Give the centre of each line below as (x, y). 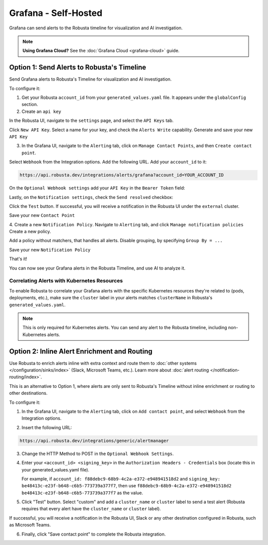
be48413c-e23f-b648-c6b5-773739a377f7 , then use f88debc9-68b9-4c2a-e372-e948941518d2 (127, 486)
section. (30, 104)
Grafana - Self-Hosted (56, 13)
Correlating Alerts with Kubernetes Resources (66, 281)
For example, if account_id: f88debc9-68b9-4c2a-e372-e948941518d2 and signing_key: (121, 479)
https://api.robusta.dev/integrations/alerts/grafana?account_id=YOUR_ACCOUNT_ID (122, 175)
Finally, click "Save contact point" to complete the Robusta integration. (94, 534)
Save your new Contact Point (42, 215)
